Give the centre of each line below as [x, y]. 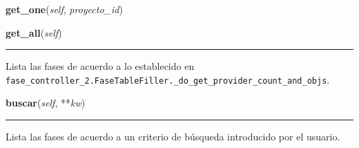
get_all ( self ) [34, 32]
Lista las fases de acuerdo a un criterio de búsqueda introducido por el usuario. [173, 137]
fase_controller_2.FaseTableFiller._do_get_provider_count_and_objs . [168, 79]
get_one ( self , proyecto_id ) [64, 9]
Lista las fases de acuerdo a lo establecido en [100, 66]
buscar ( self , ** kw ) [46, 103]
